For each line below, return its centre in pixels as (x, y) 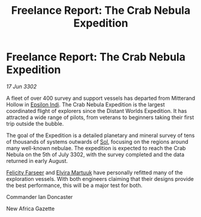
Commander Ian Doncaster (40, 197)
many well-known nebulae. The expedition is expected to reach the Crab (96, 148)
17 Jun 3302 (22, 86)
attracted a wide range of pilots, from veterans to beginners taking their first (100, 117)
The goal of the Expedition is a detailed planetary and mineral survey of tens (100, 135)
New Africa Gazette (31, 209)
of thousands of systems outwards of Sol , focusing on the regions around (97, 141)
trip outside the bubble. (35, 123)
